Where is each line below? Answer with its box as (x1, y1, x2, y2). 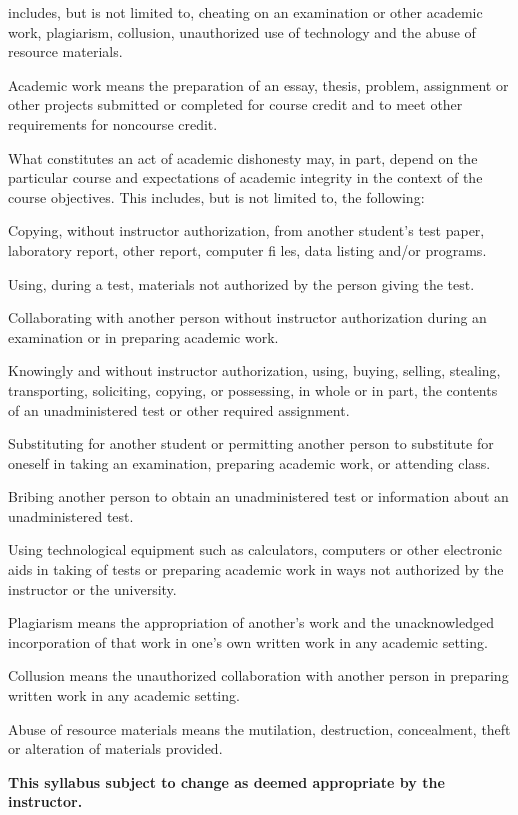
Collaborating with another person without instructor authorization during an (8, 307, 487, 328)
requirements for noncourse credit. (8, 113, 218, 134)
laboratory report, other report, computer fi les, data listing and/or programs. (8, 239, 487, 260)
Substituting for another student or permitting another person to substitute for (8, 433, 494, 454)
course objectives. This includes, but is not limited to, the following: (8, 186, 425, 207)
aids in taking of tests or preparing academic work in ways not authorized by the (8, 559, 504, 580)
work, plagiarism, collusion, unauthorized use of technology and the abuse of (8, 21, 476, 42)
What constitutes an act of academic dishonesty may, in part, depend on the (8, 147, 478, 168)
